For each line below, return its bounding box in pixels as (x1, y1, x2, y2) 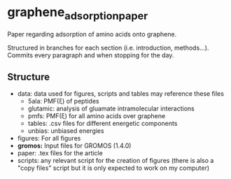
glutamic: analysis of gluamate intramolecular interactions (27, 104, 195, 113)
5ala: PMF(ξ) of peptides (27, 97, 99, 106)
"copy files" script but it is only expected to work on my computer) (17, 164, 210, 172)
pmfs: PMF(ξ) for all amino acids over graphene (27, 112, 166, 120)
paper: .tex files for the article (17, 149, 103, 157)
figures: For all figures (17, 134, 81, 143)
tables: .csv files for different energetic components (27, 120, 178, 128)
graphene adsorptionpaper (7, 4, 148, 22)
